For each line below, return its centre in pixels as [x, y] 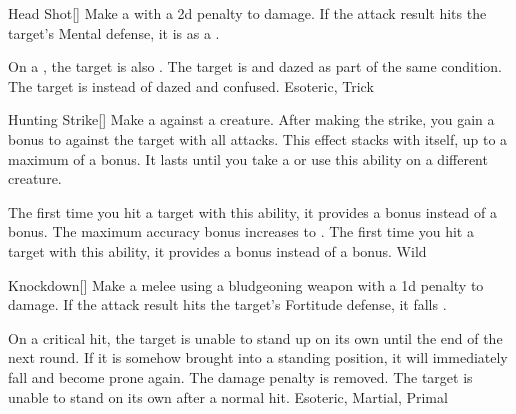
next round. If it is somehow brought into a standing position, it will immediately [258, 357]
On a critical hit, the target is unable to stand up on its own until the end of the [255, 337]
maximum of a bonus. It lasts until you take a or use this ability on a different [248, 158]
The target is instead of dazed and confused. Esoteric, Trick [191, 85]
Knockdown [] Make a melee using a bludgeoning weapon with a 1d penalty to [246, 284]
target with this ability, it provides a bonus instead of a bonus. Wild [217, 250]
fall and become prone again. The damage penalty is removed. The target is [240, 376]
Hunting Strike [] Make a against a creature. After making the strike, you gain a [251, 119]
